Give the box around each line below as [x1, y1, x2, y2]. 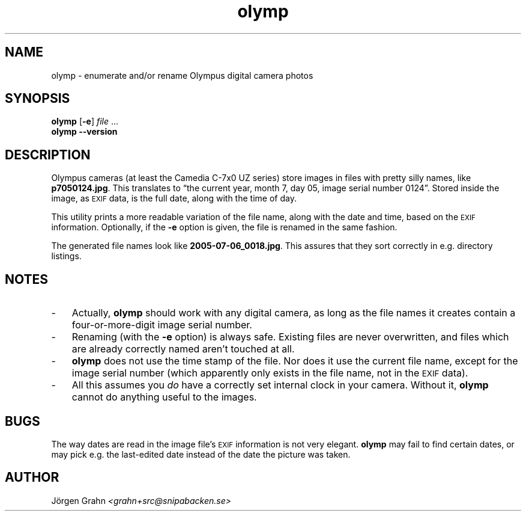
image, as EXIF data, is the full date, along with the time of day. [51, 193, 297, 204]
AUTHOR [5, 470, 59, 485]
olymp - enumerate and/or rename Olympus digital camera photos [51, 70, 313, 81]
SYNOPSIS [5, 91, 70, 106]
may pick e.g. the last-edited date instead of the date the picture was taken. [51, 449, 351, 459]
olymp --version [51, 126, 118, 137]
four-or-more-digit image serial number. [71, 319, 252, 331]
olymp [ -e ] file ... [51, 116, 119, 127]
